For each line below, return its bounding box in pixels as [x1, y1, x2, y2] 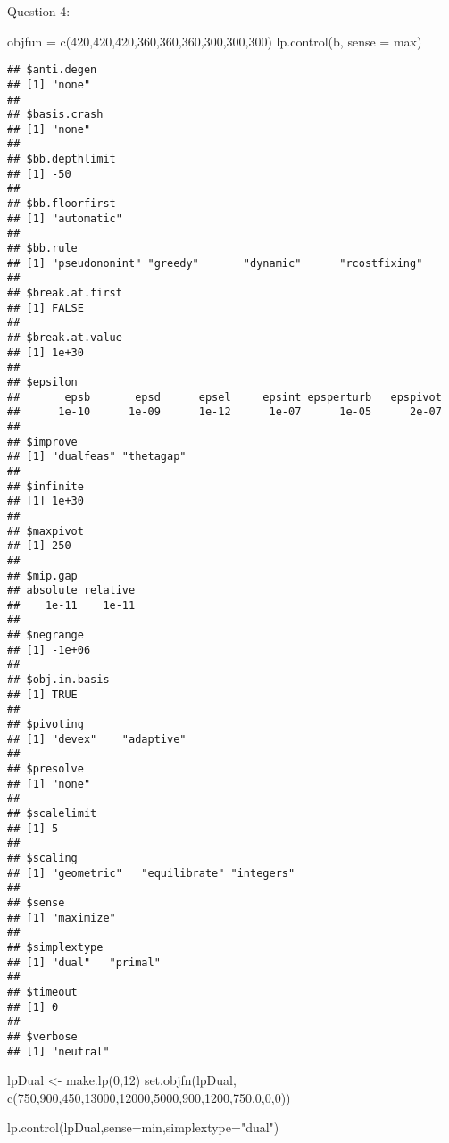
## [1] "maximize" [7, 911, 116, 924]
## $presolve [7, 763, 84, 776]
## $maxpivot [7, 524, 84, 538]
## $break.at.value [7, 331, 122, 344]
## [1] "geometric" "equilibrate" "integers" [7, 866, 295, 880]
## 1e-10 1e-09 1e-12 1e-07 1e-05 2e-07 [7, 405, 442, 419]
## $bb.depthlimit [7, 153, 116, 166]
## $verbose [7, 1030, 78, 1043]
